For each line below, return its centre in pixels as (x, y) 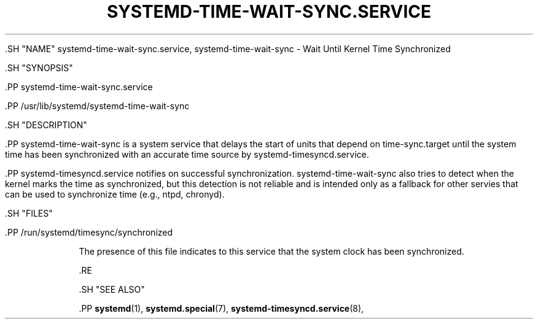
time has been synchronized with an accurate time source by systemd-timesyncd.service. (187, 154)
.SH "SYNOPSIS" (39, 67)
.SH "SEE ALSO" (112, 289)
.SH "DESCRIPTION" (46, 125)
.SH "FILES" (29, 213)
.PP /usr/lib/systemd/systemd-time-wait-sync (97, 106)
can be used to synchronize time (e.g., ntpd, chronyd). (115, 194)
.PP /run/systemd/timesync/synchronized (89, 232)
